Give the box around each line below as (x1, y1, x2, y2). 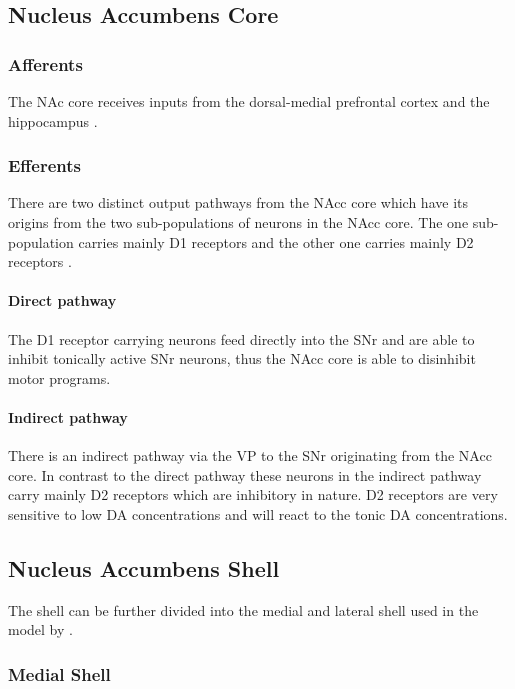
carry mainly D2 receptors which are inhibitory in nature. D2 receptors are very (8, 484, 498, 505)
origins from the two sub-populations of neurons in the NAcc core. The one (8, 212, 469, 232)
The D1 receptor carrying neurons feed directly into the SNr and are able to (8, 328, 475, 349)
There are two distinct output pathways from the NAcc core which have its (8, 192, 468, 213)
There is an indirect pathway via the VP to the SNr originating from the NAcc (8, 445, 492, 466)
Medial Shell (8, 661, 111, 686)
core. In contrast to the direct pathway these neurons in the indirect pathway (8, 464, 482, 485)
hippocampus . (8, 110, 98, 131)
